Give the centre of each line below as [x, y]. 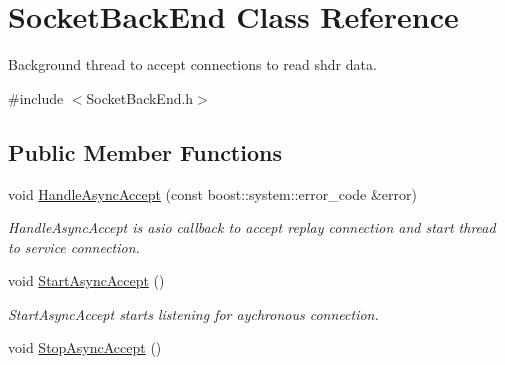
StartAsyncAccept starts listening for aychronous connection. [193, 313]
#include [36, 97]
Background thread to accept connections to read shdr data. [192, 64]
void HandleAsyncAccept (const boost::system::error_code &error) [212, 193]
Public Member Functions [145, 151]
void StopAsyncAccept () [85, 347]
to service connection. [74, 246]
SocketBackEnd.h [140, 97]
